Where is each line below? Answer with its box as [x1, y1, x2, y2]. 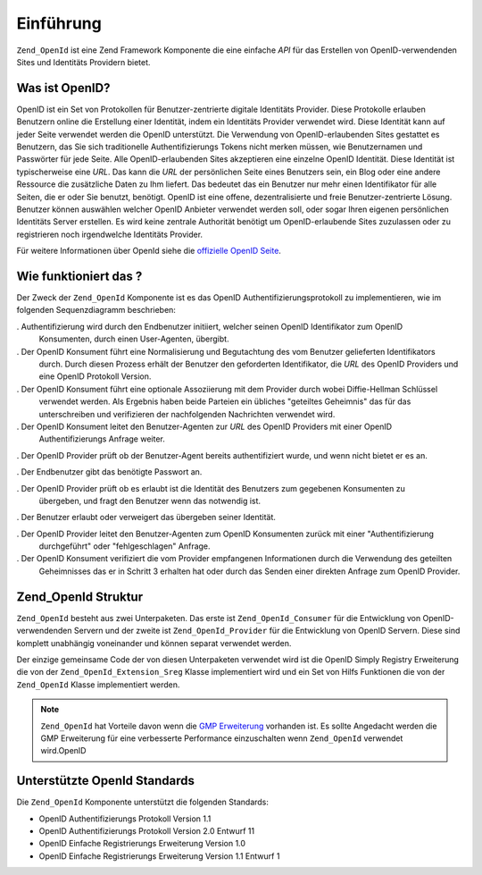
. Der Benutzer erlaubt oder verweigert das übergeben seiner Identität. [16, 512, 277, 523]
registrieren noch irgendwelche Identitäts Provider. [16, 229, 204, 240]
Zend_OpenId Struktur [16, 589, 143, 604]
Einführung [16, 13, 102, 33]
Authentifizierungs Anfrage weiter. [38, 433, 165, 444]
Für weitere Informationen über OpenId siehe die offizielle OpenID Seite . [16, 246, 281, 257]
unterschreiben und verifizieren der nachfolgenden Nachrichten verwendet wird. [38, 408, 336, 419]
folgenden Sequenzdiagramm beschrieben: [16, 305, 176, 316]
